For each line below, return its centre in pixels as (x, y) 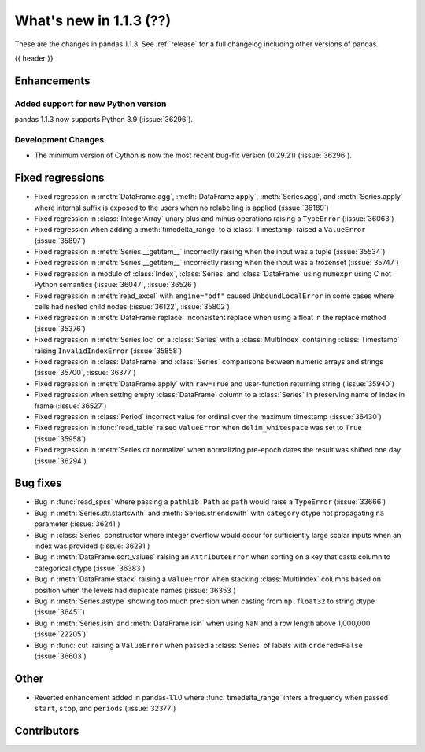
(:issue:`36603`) (60, 656)
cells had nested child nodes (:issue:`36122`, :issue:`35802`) (132, 307)
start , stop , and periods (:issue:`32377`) (105, 709)
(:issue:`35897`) (60, 241)
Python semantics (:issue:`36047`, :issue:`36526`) (115, 285)
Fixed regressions (59, 178)
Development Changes (59, 139)
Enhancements (52, 81)
